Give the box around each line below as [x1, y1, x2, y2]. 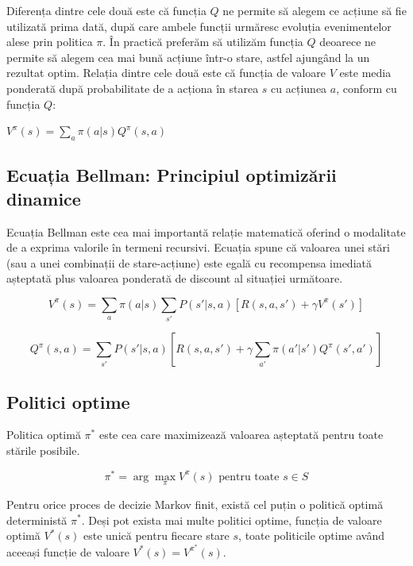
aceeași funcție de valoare [6, 543, 129, 560]
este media [339, 64, 392, 81]
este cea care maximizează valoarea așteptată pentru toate [98, 426, 384, 443]
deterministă [6, 511, 68, 528]
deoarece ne [319, 33, 376, 50]
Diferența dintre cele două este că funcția [6, 2, 206, 18]
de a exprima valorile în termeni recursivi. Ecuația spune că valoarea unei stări [6, 239, 390, 256]
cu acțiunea [271, 79, 327, 96]
